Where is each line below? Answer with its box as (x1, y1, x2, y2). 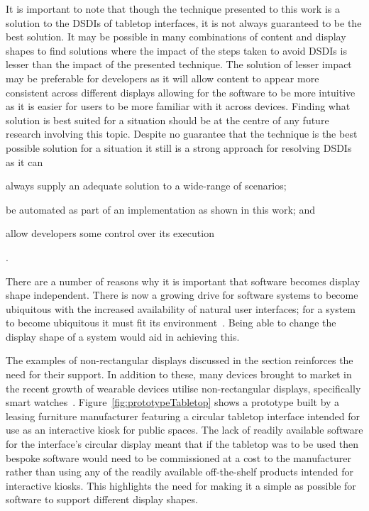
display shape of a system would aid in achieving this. (6, 329, 240, 344)
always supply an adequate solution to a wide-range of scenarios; (6, 178, 287, 193)
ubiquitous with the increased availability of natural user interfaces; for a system (6, 301, 356, 316)
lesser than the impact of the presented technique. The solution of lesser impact (6, 57, 352, 72)
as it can (6, 154, 43, 169)
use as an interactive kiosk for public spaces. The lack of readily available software (6, 422, 363, 437)
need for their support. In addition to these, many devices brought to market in (6, 367, 352, 382)
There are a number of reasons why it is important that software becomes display (6, 273, 360, 288)
